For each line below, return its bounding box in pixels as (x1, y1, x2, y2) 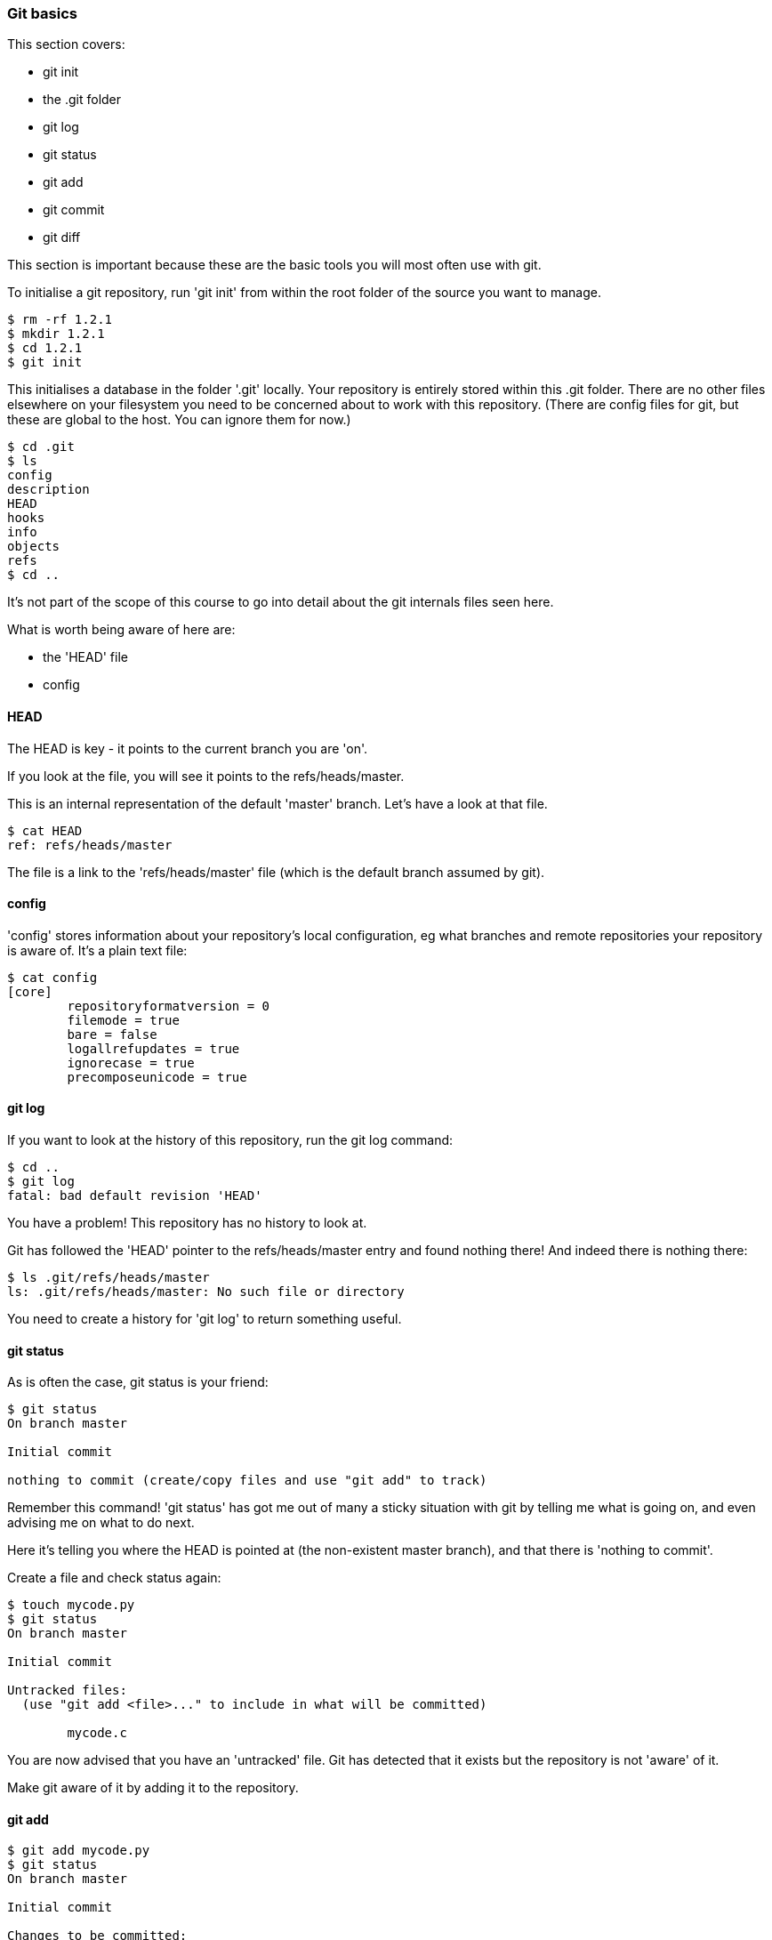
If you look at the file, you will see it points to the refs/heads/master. (7, 768, 405, 784)
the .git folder (43, 92, 122, 108)
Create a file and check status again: (7, 1570, 221, 1586)
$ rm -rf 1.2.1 (7, 312, 113, 327)
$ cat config (7, 970, 98, 985)
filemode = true (67, 1012, 180, 1027)
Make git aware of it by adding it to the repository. (7, 1780, 299, 1796)
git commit (43, 202, 105, 218)
